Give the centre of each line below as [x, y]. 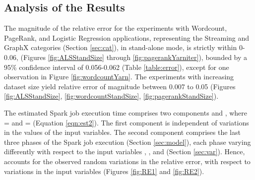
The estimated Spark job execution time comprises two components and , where [126, 112]
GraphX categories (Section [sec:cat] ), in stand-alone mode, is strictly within [121, 47]
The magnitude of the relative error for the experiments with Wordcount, [116, 28]
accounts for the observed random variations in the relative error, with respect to [127, 161]
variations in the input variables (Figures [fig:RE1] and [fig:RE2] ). [104, 171]
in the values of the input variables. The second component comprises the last [122, 132]
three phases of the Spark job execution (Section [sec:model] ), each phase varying [127, 142]
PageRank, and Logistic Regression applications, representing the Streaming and [127, 37]
